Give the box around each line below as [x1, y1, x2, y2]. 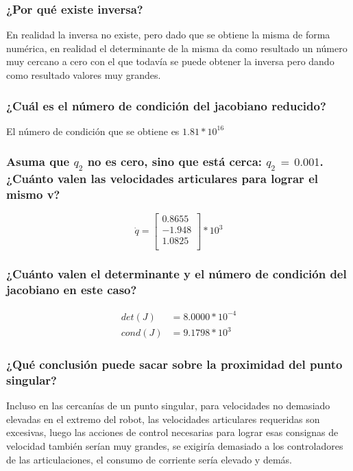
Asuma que [6, 153, 70, 170]
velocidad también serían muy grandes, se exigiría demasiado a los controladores [6, 439, 343, 453]
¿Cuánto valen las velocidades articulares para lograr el [6, 169, 318, 186]
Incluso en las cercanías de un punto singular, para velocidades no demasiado [6, 398, 330, 413]
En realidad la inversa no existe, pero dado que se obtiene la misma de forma [6, 27, 330, 42]
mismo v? [6, 185, 60, 202]
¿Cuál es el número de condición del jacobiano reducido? [6, 97, 326, 114]
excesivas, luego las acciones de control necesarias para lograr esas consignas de [6, 425, 339, 439]
